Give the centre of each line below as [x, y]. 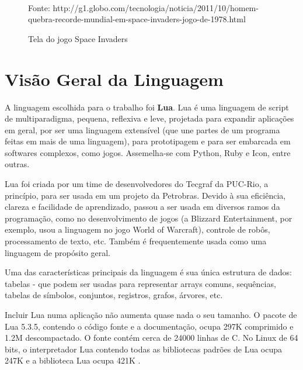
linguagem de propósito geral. [58, 252]
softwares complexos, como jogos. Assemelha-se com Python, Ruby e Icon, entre [148, 152]
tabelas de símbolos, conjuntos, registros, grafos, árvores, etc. [114, 295]
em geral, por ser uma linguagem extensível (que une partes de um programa [142, 129]
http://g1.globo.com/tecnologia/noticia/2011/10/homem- [156, 7]
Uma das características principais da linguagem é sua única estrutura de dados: [148, 272]
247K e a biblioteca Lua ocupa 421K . [73, 360]
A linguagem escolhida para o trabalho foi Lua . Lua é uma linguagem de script [147, 107]
